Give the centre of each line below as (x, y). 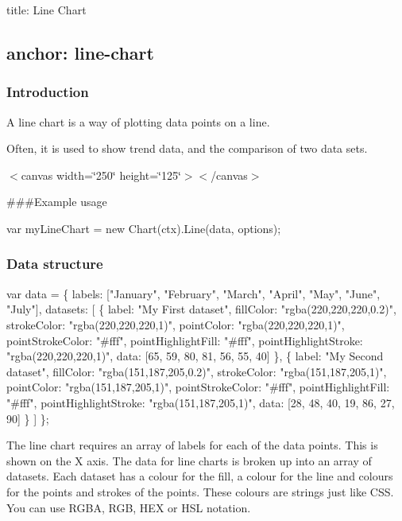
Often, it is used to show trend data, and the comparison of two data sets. (187, 148)
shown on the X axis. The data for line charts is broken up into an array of (189, 460)
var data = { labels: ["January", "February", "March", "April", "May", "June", (193, 293)
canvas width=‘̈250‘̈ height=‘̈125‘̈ (101, 175)
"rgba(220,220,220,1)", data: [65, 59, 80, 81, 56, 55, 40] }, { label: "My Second (195, 356)
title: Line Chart (46, 10)
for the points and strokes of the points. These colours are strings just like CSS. (200, 491)
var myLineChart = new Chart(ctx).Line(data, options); (144, 228)
